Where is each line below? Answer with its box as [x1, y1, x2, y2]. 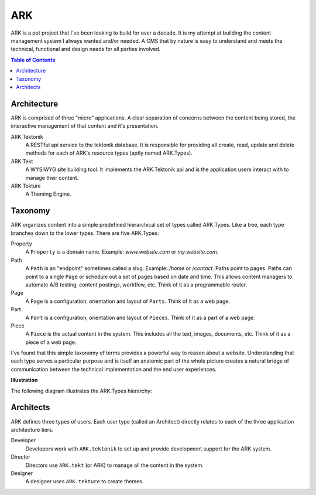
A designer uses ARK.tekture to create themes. [25, 478, 144, 485]
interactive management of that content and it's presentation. [11, 122, 159, 129]
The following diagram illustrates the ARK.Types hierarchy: [11, 387, 152, 394]
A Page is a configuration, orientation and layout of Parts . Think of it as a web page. [25, 298, 231, 305]
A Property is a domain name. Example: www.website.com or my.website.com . [25, 248, 219, 255]
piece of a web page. [25, 339, 77, 346]
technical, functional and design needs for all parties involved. [11, 46, 161, 53]
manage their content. [25, 174, 79, 181]
